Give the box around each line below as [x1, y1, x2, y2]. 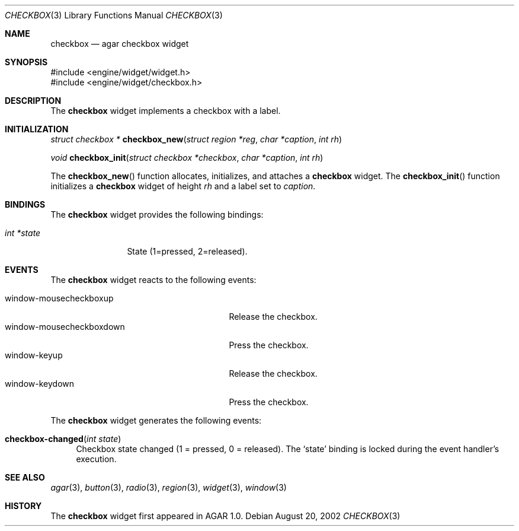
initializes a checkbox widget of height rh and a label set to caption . [50, 181, 316, 191]
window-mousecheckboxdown [5, 322, 125, 332]
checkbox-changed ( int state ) [5, 434, 121, 444]
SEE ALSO [5, 472, 45, 482]
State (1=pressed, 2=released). [127, 246, 248, 256]
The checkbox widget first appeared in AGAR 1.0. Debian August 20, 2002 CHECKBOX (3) [50, 511, 401, 521]
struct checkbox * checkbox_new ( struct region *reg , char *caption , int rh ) [50, 134, 342, 144]
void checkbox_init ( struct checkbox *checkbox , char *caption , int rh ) [50, 152, 323, 163]
